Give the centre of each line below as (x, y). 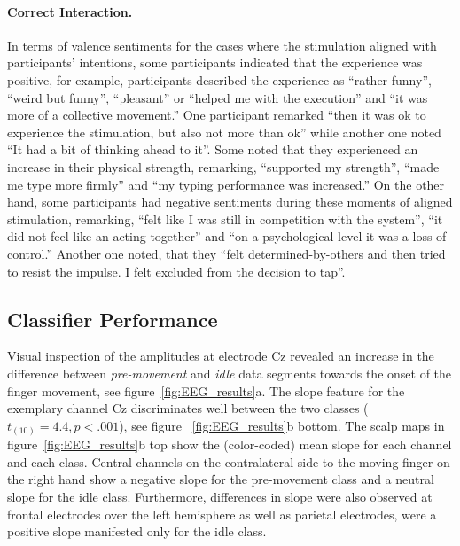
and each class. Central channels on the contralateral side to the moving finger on (229, 461)
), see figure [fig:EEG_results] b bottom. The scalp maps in (282, 425)
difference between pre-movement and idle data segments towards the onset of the (230, 373)
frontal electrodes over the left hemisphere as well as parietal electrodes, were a (222, 514)
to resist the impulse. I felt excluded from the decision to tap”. (176, 271)
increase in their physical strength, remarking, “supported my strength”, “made (223, 166)
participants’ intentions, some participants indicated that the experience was (215, 62)
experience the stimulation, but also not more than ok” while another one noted (224, 132)
